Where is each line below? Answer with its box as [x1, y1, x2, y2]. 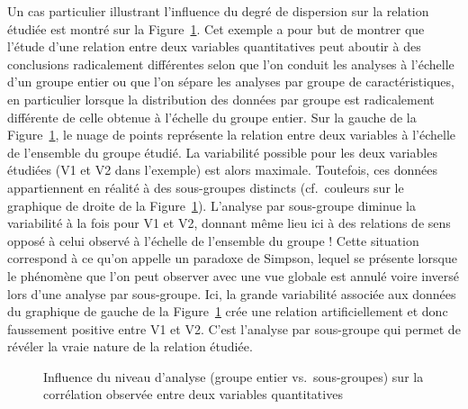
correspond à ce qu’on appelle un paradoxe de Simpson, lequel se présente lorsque [7, 249, 457, 268]
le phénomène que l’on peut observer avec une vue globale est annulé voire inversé [7, 266, 460, 285]
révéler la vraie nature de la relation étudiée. [7, 337, 253, 356]
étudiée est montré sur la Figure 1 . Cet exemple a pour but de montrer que [7, 19, 425, 38]
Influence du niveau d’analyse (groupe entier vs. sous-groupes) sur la [43, 367, 424, 386]
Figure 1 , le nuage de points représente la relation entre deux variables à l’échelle [7, 125, 456, 144]
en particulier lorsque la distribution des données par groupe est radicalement [7, 89, 435, 108]
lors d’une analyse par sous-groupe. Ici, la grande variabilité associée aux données [7, 284, 456, 303]
